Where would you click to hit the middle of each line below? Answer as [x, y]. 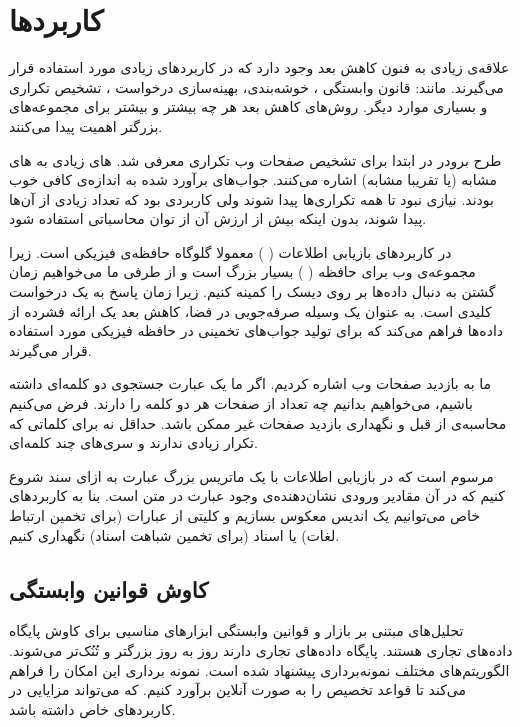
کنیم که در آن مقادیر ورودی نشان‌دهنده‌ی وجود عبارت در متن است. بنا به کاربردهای [257, 495]
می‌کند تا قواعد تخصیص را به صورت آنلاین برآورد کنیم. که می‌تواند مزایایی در [237, 689]
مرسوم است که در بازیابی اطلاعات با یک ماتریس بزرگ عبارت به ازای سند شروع [251, 475]
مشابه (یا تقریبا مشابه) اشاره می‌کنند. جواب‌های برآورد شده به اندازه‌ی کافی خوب [253, 179]
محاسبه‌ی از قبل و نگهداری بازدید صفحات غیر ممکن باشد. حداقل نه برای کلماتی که [258, 422]
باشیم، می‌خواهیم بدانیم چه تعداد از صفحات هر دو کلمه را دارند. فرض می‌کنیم [241, 403]
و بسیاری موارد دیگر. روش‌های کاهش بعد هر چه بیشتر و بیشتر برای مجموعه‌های [248, 106]
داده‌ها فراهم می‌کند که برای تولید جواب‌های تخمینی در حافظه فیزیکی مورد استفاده [256, 330]
